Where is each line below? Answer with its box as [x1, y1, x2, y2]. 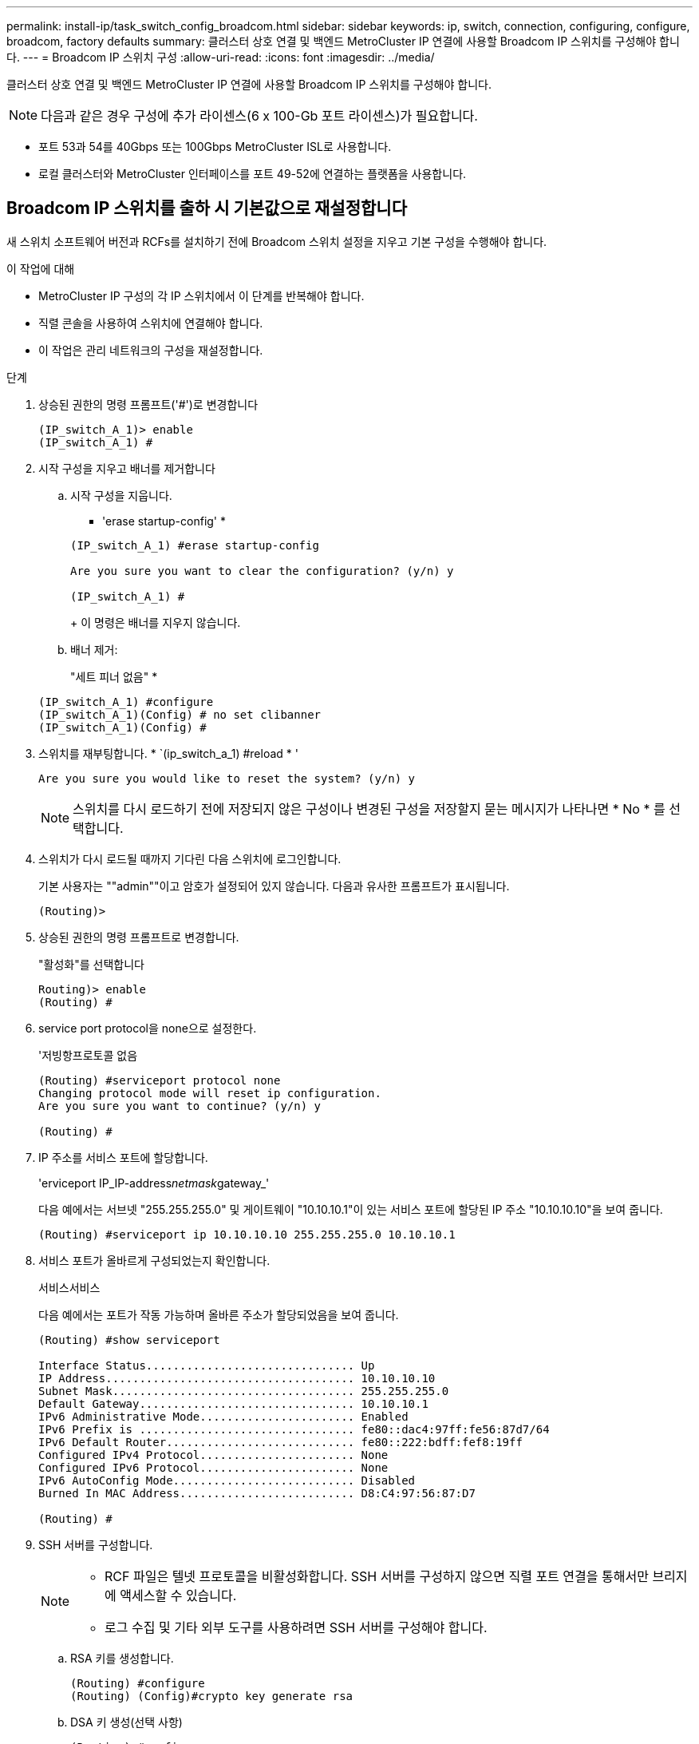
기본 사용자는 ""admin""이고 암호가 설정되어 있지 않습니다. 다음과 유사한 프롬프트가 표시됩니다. [38, 878, 510, 893]
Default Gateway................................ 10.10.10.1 [38, 1397, 428, 1410]
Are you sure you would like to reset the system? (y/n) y [38, 771, 416, 785]
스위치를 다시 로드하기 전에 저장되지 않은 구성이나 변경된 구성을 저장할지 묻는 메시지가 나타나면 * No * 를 [73, 800, 665, 817]
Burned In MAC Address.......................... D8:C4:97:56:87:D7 [38, 1486, 476, 1500]
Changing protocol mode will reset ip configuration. [38, 1086, 381, 1100]
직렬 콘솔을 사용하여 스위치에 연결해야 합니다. [38, 315, 263, 330]
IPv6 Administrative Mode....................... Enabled [38, 1409, 409, 1423]
